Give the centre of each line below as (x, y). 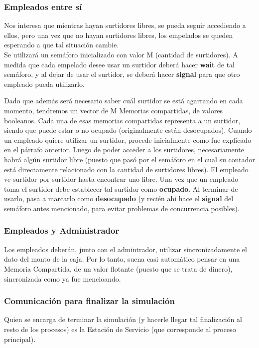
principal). (20, 339)
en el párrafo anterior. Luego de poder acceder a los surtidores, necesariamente (124, 150)
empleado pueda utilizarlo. (44, 84)
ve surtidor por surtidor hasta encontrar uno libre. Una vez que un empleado (121, 179)
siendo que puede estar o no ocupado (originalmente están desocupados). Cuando (128, 130)
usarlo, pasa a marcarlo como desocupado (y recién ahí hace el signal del (119, 198)
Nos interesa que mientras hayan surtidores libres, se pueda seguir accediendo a (125, 25)
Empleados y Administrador (62, 230)
